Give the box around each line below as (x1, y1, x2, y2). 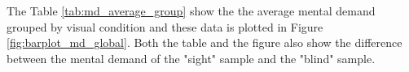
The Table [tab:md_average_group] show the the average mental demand (7, 2, 376, 19)
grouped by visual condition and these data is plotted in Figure (7, 18, 323, 35)
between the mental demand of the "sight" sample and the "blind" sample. (7, 49, 376, 66)
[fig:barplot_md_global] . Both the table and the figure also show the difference (7, 34, 402, 51)
